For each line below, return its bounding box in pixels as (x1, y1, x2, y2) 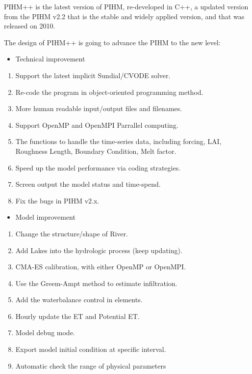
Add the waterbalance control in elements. (15, 294, 143, 305)
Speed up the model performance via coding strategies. (15, 162, 181, 173)
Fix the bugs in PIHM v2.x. (15, 195, 100, 205)
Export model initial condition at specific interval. (15, 344, 166, 354)
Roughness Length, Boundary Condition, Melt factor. (15, 145, 176, 156)
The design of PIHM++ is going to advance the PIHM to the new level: (4, 37, 221, 47)
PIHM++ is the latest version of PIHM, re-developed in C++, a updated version (4, 1, 249, 11)
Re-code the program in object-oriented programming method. (15, 86, 203, 97)
